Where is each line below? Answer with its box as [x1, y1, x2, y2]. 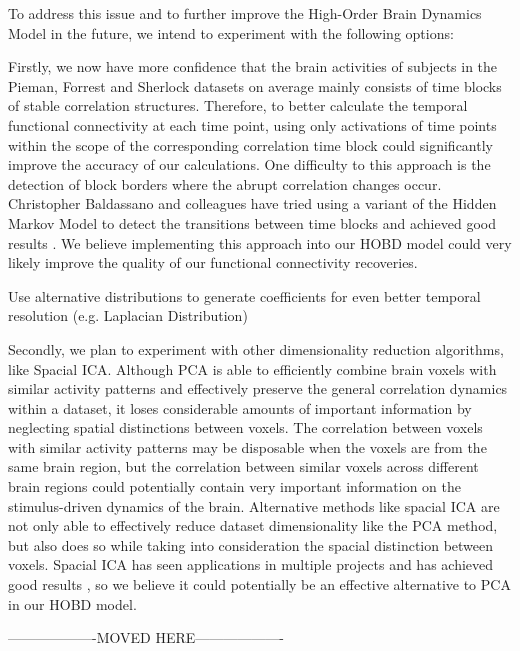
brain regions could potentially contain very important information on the [8, 476, 462, 497]
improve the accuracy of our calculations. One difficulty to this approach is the [8, 154, 491, 175]
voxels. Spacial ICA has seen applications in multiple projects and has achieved [8, 554, 494, 575]
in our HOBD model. [8, 593, 137, 614]
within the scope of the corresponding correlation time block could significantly [8, 134, 493, 155]
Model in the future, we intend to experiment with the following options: [8, 22, 454, 43]
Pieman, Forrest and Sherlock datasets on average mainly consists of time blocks [8, 75, 502, 96]
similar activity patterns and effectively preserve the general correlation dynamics [8, 378, 508, 399]
